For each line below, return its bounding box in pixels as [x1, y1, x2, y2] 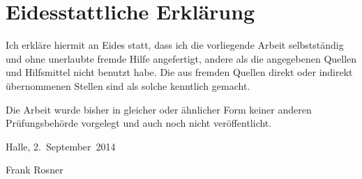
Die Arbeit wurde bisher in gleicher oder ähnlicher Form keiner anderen [6, 102, 312, 116]
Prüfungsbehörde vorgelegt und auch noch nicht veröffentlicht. [6, 116, 272, 130]
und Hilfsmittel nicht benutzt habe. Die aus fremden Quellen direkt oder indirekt [6, 65, 353, 79]
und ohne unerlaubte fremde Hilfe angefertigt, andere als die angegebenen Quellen [6, 51, 357, 65]
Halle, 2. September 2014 [6, 139, 116, 153]
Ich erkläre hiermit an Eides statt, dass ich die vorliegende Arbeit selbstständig [6, 38, 344, 52]
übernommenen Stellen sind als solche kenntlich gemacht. [6, 78, 250, 93]
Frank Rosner [6, 162, 63, 177]
